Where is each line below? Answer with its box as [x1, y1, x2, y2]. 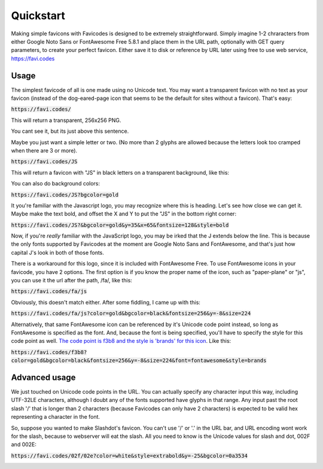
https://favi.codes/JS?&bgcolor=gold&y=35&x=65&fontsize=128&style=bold [11, 221, 229, 229]
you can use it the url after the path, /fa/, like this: [11, 277, 133, 284]
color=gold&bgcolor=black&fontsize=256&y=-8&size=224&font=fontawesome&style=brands [11, 357, 267, 364]
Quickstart [11, 9, 66, 22]
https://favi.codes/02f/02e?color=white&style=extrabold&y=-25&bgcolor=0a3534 [11, 452, 248, 459]
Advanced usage [11, 372, 76, 382]
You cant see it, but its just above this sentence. [11, 127, 129, 135]
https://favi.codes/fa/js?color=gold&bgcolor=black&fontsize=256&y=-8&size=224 [11, 310, 251, 317]
